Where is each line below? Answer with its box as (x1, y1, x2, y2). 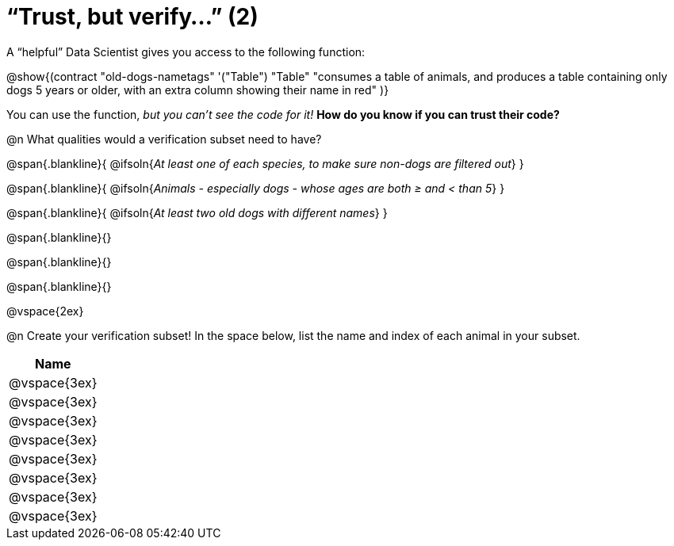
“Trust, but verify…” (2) (6, 3, 258, 30)
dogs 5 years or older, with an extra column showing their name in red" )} (6, 82, 389, 97)
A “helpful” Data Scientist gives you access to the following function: (6, 44, 366, 59)
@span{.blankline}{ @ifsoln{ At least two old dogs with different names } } (6, 205, 388, 220)
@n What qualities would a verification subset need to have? (6, 132, 322, 146)
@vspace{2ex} (6, 304, 84, 318)
